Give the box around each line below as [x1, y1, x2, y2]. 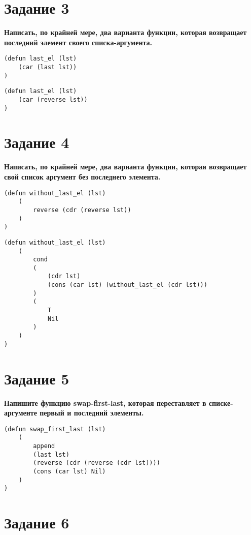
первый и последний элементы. [40, 407, 144, 418]
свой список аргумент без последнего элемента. [4, 171, 161, 182]
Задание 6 [4, 512, 69, 533]
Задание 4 [4, 132, 69, 153]
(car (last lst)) [18, 63, 77, 71]
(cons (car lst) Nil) [33, 467, 106, 475]
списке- [208, 397, 233, 408]
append [33, 442, 55, 450]
